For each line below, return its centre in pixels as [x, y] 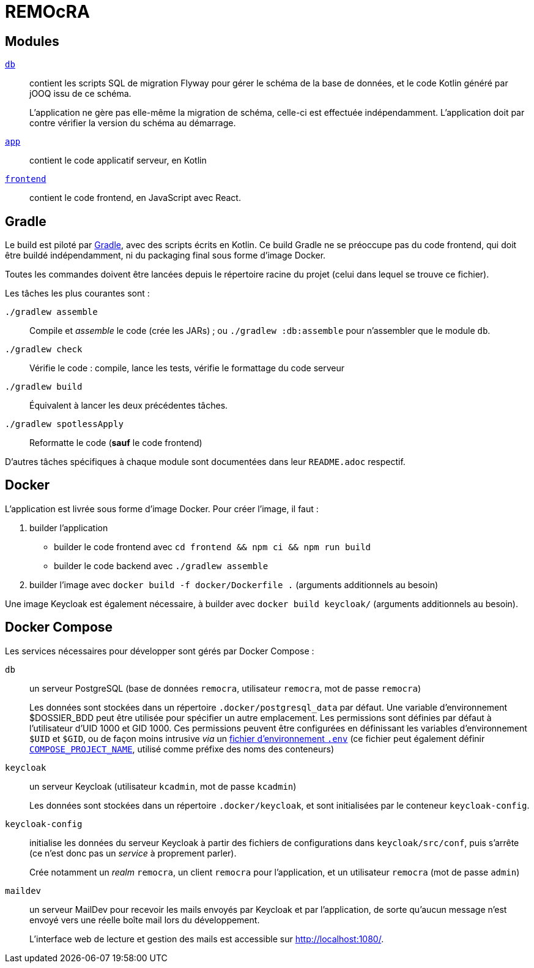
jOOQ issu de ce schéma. [80, 94]
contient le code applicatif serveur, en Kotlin [118, 161]
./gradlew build [44, 387]
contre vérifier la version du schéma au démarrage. [133, 123]
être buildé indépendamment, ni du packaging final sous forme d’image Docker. [165, 255]
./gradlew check [44, 350]
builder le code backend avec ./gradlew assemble [161, 565]
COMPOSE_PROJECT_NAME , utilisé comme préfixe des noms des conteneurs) [182, 749]
